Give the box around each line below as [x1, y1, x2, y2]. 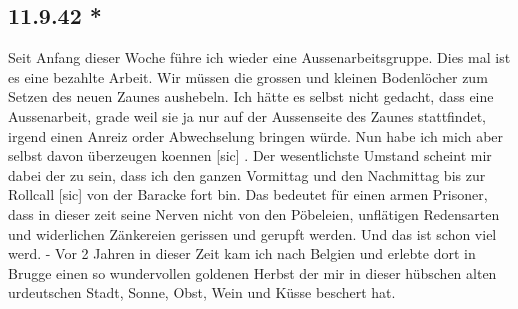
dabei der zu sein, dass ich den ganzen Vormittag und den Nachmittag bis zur [8, 164, 486, 185]
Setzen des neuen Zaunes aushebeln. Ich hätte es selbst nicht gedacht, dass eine [8, 86, 494, 107]
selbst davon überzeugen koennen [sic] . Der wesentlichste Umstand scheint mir [8, 145, 492, 166]
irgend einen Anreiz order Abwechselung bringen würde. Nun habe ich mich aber [8, 125, 504, 146]
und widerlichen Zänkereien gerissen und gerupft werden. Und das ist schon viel [8, 223, 497, 244]
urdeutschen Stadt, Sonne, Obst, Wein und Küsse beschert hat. [8, 282, 396, 303]
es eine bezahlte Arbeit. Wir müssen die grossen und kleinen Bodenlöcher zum [8, 66, 488, 87]
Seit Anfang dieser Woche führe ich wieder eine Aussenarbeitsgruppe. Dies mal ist [8, 47, 511, 68]
